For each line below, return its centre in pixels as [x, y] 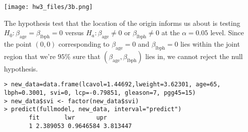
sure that [87, 56]
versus [74, 33]
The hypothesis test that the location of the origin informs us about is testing [122, 23]
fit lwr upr [68, 118]
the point [18, 44]
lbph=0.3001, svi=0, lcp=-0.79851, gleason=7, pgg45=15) [100, 93]
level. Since [227, 33]
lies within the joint [210, 44]
